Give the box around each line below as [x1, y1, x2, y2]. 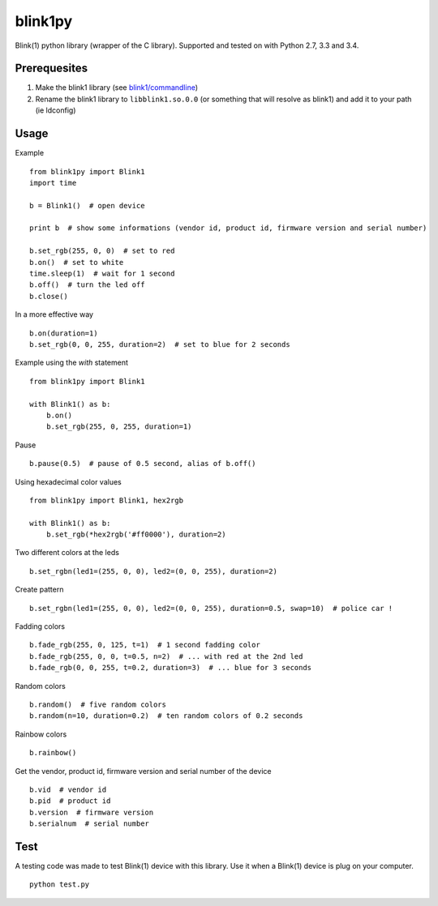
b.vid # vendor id [29, 784, 107, 794]
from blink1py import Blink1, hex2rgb [29, 495, 184, 505]
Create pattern [15, 584, 64, 595]
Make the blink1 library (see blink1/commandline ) [35, 83, 199, 92]
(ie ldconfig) [35, 105, 76, 115]
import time [29, 178, 77, 187]
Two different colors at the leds [15, 548, 119, 558]
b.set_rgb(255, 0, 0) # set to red [29, 246, 175, 255]
